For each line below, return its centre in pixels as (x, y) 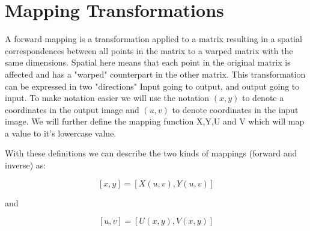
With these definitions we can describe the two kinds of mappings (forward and (151, 153)
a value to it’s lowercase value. (61, 133)
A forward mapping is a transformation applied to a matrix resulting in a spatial (153, 39)
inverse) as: (26, 165)
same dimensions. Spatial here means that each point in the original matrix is (148, 62)
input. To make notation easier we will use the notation (107, 98)
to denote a (263, 98)
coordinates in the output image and (72, 109)
